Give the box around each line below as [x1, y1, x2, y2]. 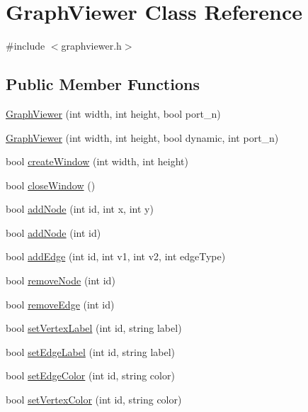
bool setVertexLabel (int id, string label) [6, 321, 182, 335]
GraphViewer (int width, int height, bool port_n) [6, 106, 221, 121]
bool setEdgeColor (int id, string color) [6, 368, 175, 383]
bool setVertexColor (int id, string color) [6, 392, 182, 407]
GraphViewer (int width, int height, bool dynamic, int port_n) [6, 130, 279, 145]
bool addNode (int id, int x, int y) [6, 201, 154, 216]
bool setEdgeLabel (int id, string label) [6, 344, 176, 359]
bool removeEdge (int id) [6, 296, 115, 311]
